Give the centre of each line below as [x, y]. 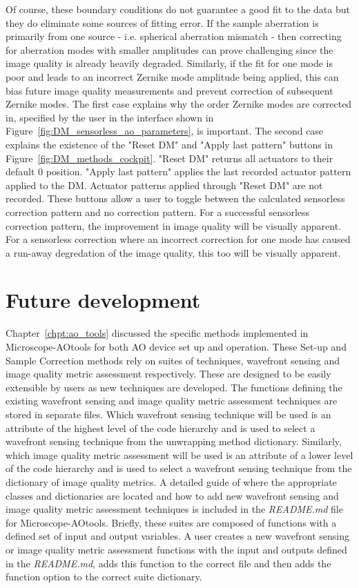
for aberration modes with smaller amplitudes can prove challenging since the [169, 49]
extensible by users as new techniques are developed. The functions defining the [174, 387]
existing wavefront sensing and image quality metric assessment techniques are [172, 401]
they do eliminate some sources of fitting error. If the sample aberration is [162, 22]
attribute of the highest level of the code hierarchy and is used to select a [161, 428]
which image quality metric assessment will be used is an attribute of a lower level [179, 454]
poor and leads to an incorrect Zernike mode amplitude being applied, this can [172, 76]
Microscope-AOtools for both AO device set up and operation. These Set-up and [176, 346]
